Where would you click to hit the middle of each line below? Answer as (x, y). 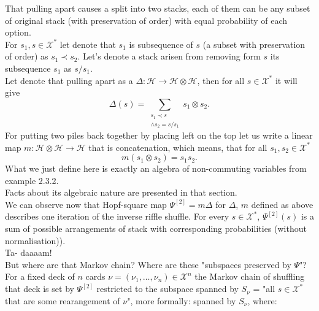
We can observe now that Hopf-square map (86, 204)
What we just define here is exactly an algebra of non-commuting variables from (156, 168)
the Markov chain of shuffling (250, 276)
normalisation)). (35, 240)
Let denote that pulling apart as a (69, 80)
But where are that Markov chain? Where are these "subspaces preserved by (148, 264)
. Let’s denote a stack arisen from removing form (169, 56)
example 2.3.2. (32, 180)
